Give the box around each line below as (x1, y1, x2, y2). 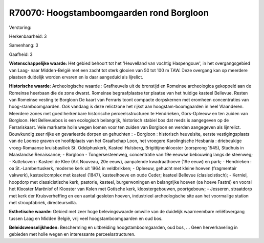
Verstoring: (9, 24, 32, 30)
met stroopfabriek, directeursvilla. (9, 199, 77, 205)
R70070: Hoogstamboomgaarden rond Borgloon (9, 7, 209, 18)
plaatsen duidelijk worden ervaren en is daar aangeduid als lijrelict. (9, 74, 144, 80)
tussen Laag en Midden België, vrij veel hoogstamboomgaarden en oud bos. (9, 216, 163, 221)
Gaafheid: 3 (9, 51, 33, 57)
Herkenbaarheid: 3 (9, 33, 47, 39)
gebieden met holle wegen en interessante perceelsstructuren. (9, 231, 135, 237)
